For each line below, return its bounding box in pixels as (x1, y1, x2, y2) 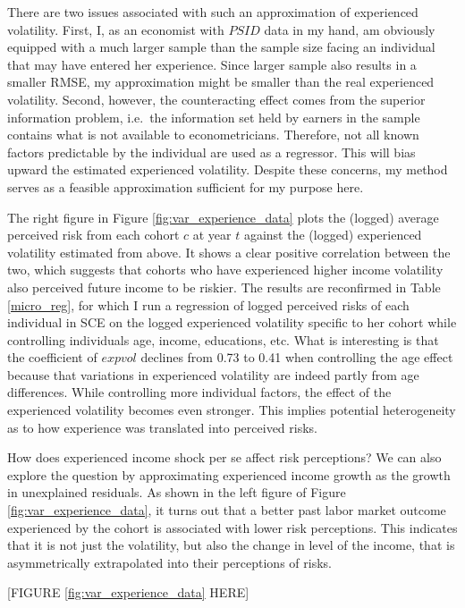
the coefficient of (7, 348, 97, 367)
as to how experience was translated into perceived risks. (7, 418, 318, 436)
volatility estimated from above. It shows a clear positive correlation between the (7, 242, 451, 261)
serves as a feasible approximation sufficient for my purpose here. (7, 177, 364, 196)
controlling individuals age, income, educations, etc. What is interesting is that (7, 330, 439, 349)
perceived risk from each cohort (7, 225, 180, 244)
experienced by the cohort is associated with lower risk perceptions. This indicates (7, 518, 458, 536)
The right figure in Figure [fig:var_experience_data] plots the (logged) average (7, 207, 439, 226)
